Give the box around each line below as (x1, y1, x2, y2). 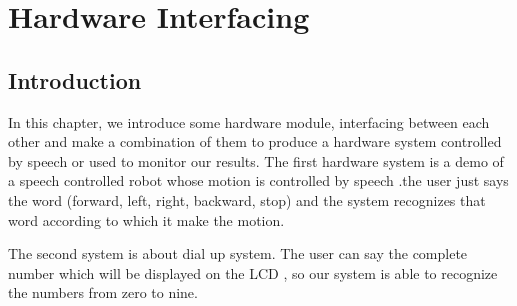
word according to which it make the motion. (8, 209, 285, 230)
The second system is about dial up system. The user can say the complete (8, 243, 468, 264)
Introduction (8, 64, 142, 95)
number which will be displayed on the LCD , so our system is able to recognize (8, 262, 498, 283)
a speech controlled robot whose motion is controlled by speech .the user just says (8, 170, 509, 191)
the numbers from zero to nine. (8, 282, 198, 303)
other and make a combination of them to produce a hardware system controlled (8, 131, 502, 152)
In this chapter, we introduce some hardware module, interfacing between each (8, 111, 490, 132)
